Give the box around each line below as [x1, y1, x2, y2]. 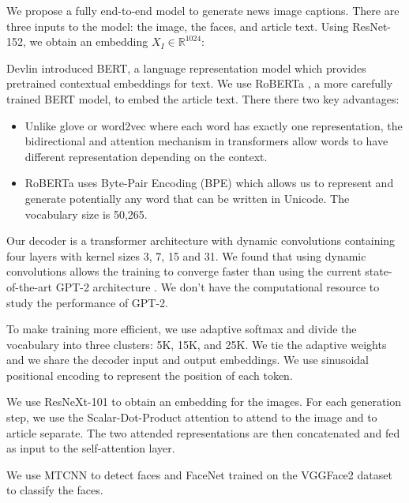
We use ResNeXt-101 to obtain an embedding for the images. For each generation [6, 393, 402, 410]
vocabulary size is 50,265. [24, 205, 148, 222]
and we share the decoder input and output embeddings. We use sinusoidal [6, 351, 369, 368]
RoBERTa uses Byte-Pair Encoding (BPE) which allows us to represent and [24, 175, 394, 191]
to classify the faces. [6, 482, 103, 498]
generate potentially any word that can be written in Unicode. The [24, 190, 350, 206]
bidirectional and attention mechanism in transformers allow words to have [24, 133, 388, 149]
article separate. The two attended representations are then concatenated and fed [6, 424, 400, 441]
